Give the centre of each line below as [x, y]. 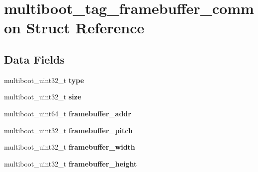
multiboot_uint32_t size [43, 97]
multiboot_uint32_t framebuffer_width [70, 147]
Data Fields [35, 59]
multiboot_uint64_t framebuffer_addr [68, 113]
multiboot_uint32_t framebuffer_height [71, 163]
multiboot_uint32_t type [44, 80]
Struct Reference [85, 28]
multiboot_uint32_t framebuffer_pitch [68, 130]
